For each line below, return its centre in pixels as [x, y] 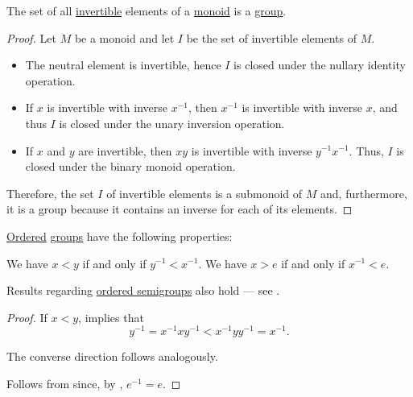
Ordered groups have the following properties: [120, 236]
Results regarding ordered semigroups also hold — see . [143, 290]
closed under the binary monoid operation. [130, 166]
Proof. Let [31, 37]
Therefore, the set [50, 193]
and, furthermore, [364, 193]
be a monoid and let [124, 37]
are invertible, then [125, 150]
